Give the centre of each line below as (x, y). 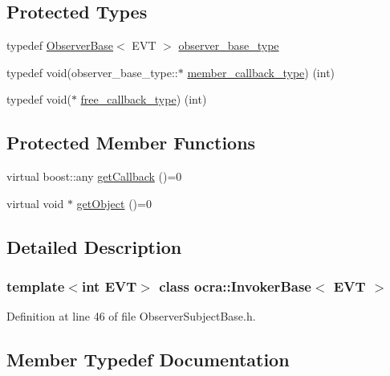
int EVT (109, 286)
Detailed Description (94, 246)
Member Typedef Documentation (148, 360)
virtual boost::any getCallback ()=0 (94, 176)
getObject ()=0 (114, 203)
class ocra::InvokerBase (235, 286)
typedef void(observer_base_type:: (92, 72)
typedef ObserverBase (60, 45)
